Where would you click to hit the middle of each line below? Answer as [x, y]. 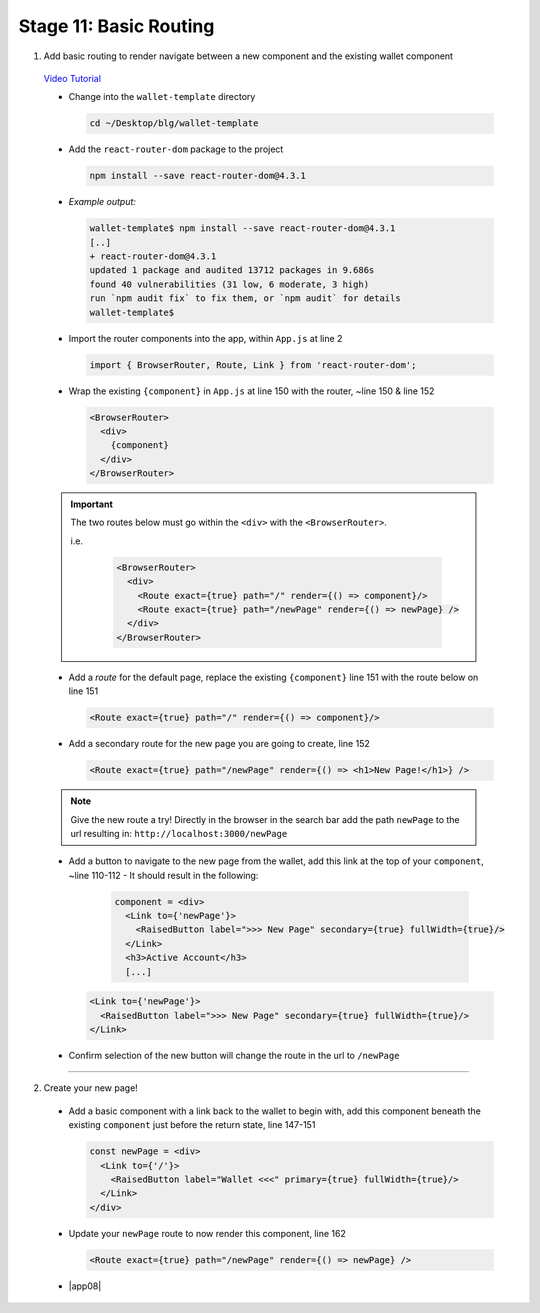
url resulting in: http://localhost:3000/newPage [179, 833]
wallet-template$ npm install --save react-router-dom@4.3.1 [242, 228]
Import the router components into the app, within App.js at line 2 [205, 338]
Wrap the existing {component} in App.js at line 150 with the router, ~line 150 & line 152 [251, 391]
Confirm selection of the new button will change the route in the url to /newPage [234, 1055]
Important [92, 504]
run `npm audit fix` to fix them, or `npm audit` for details [245, 298]
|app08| [85, 1286]
